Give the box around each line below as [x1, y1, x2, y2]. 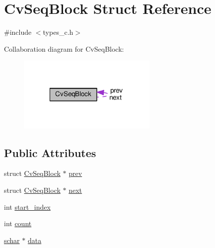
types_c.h [43, 27, 73, 37]
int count [4, 218, 32, 229]
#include [4, 27, 32, 37]
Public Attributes [4, 145, 96, 160]
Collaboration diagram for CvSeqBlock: [4, 43, 124, 54]
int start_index [4, 201, 51, 212]
